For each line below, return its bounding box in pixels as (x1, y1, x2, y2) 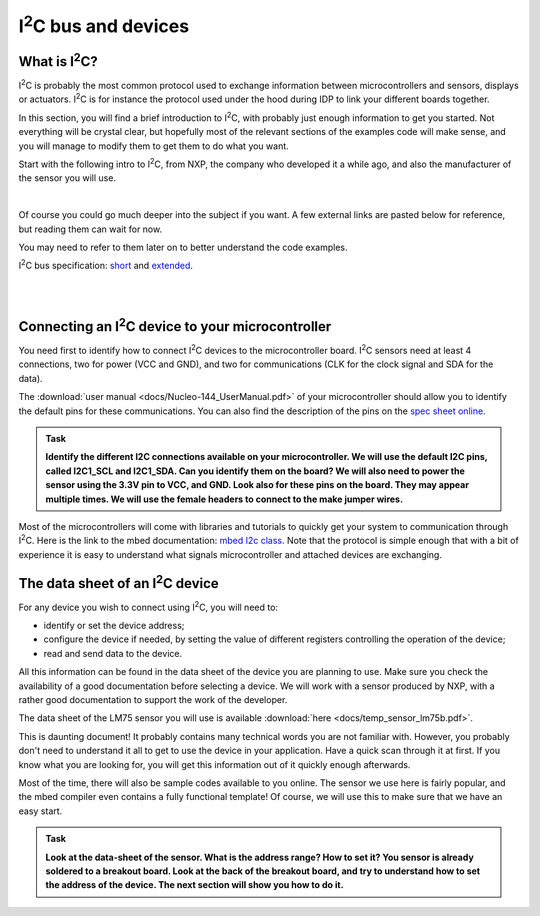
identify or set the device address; (43, 620, 185, 632)
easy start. (18, 805, 63, 817)
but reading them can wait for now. (18, 223, 163, 235)
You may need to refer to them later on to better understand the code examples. (18, 241, 348, 253)
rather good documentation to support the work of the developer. (18, 693, 288, 705)
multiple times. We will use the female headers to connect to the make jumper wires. (45, 493, 404, 505)
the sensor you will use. (18, 172, 117, 184)
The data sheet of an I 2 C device (18, 571, 219, 592)
